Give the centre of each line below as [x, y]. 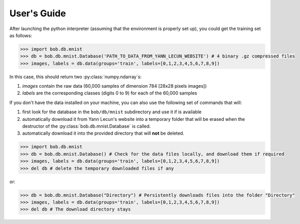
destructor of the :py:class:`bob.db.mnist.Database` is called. [86, 126]
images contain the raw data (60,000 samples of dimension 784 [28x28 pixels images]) [114, 86]
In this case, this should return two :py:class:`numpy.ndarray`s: [76, 77]
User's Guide [38, 13]
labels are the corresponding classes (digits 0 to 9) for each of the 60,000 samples [110, 93]
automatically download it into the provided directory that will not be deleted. [103, 133]
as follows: [21, 35]
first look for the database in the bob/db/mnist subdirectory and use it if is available [112, 112]
